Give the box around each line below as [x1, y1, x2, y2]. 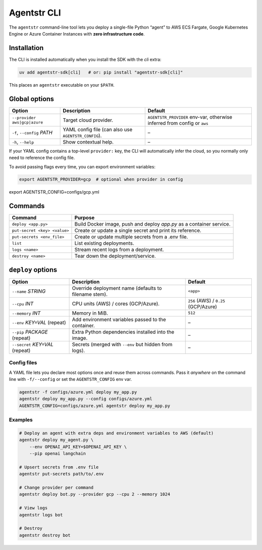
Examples [9, 416, 33, 423]
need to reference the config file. [9, 155, 75, 160]
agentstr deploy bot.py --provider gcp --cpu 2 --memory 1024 [19, 492, 170, 497]
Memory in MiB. [72, 309, 109, 316]
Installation [9, 44, 44, 52]
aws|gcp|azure [12, 120, 43, 125]
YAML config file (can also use [63, 126, 133, 133]
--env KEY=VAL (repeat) [12, 319, 66, 326]
